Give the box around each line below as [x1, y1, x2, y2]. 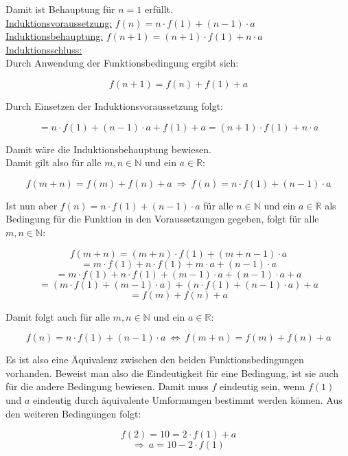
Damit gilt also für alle [5, 155, 102, 170]
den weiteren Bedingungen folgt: [5, 406, 141, 420]
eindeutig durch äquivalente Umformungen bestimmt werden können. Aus [33, 392, 343, 407]
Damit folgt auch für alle [5, 309, 110, 323]
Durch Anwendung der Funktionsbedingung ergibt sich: [5, 56, 239, 70]
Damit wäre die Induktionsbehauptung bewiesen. [5, 141, 211, 156]
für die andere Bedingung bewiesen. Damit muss [5, 379, 209, 394]
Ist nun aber [5, 198, 58, 212]
